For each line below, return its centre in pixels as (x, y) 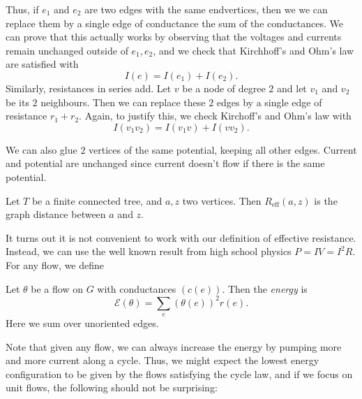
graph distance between (56, 214)
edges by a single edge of (269, 102)
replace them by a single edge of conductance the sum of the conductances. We (174, 23)
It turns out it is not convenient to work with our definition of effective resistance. (181, 237)
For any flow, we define (55, 264)
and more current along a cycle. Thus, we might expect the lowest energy (163, 360)
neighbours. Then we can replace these (123, 102)
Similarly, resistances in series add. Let (89, 88)
